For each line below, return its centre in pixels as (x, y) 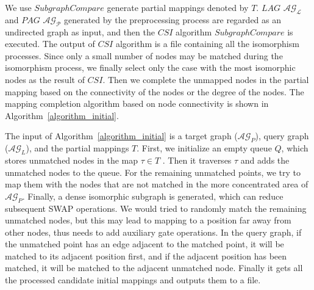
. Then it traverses (197, 160)
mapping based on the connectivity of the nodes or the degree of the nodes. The (155, 91)
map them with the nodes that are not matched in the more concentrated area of (157, 184)
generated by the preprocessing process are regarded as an (173, 19)
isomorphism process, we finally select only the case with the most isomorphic (150, 67)
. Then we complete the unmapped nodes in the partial (206, 79)
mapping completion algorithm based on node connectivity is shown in (137, 103)
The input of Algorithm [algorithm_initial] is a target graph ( (121, 136)
